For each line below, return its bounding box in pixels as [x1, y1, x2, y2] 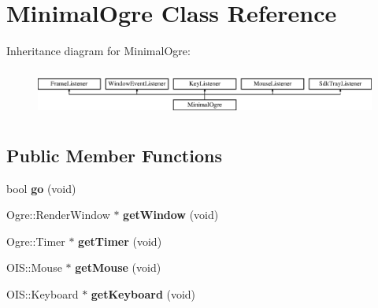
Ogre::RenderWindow [6, 206, 110, 223]
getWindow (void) [123, 206, 219, 223]
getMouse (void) [75, 259, 161, 276]
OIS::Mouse [6, 259, 62, 276]
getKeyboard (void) [91, 285, 196, 302]
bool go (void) [6, 180, 76, 196]
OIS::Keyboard [6, 285, 79, 302]
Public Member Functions [6, 143, 222, 167]
